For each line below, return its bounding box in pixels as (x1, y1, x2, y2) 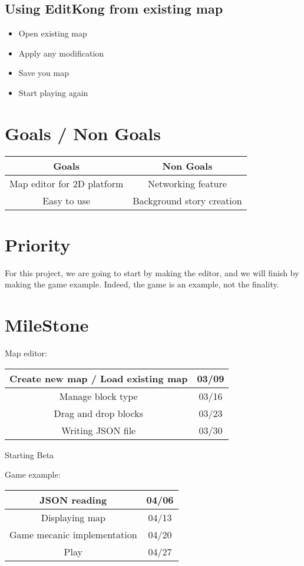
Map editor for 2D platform (9, 176, 124, 190)
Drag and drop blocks (54, 406, 143, 420)
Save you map (18, 67, 69, 79)
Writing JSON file (61, 423, 136, 437)
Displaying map (41, 510, 105, 524)
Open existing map (18, 27, 87, 39)
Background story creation (133, 193, 242, 207)
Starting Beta (5, 448, 54, 461)
